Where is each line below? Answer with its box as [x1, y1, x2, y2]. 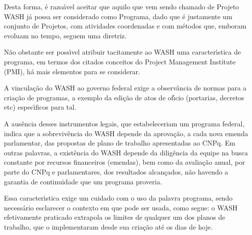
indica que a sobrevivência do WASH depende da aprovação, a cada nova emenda [4, 128, 248, 138]
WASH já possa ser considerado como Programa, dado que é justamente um [4, 11, 232, 21]
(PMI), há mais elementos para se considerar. [4, 66, 140, 76]
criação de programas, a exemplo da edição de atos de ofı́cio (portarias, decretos [4, 92, 245, 102]
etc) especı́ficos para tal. [4, 102, 76, 112]
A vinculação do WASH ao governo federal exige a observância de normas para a [4, 83, 247, 93]
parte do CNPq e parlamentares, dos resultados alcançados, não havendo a [4, 166, 228, 176]
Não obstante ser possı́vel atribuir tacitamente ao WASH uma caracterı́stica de [4, 47, 241, 57]
